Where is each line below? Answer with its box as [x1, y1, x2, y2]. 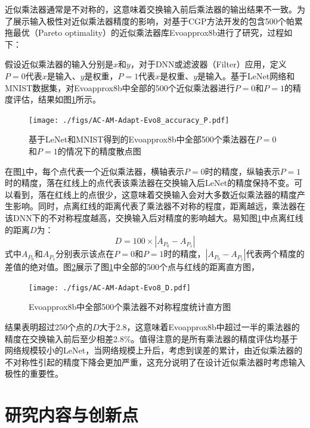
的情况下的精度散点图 [57, 145, 141, 157]
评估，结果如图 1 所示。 [13, 93, 101, 106]
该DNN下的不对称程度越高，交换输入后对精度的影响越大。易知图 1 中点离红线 [5, 211, 303, 224]
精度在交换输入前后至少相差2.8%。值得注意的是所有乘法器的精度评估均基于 [5, 332, 298, 345]
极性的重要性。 [5, 367, 63, 380]
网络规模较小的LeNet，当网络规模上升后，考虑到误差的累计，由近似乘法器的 [5, 344, 303, 356]
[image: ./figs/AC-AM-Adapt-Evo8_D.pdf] [29, 283, 191, 292]
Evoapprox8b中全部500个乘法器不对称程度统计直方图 [29, 300, 231, 313]
